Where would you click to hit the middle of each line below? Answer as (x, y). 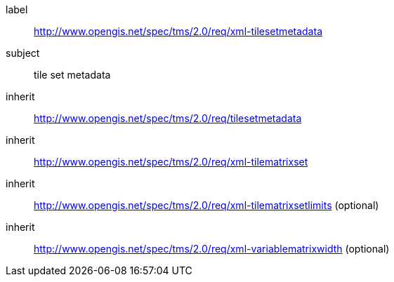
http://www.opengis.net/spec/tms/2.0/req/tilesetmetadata (168, 118)
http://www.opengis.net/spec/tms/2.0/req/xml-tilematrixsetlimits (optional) (206, 205)
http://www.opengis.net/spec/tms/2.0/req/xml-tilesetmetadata (178, 31)
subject (23, 53)
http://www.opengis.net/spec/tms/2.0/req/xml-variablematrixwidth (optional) (212, 249)
